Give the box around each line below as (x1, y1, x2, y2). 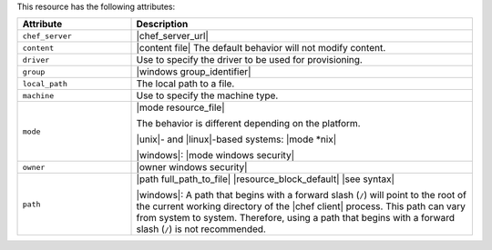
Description (136, 18, 189, 31)
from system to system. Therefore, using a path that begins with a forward (136, 212, 456, 225)
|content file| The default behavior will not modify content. (136, 42, 386, 55)
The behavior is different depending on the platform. (136, 117, 361, 130)
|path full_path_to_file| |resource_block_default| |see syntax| (136, 173, 395, 185)
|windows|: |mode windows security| (136, 149, 295, 162)
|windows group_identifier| (136, 65, 251, 78)
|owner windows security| (136, 161, 248, 174)
